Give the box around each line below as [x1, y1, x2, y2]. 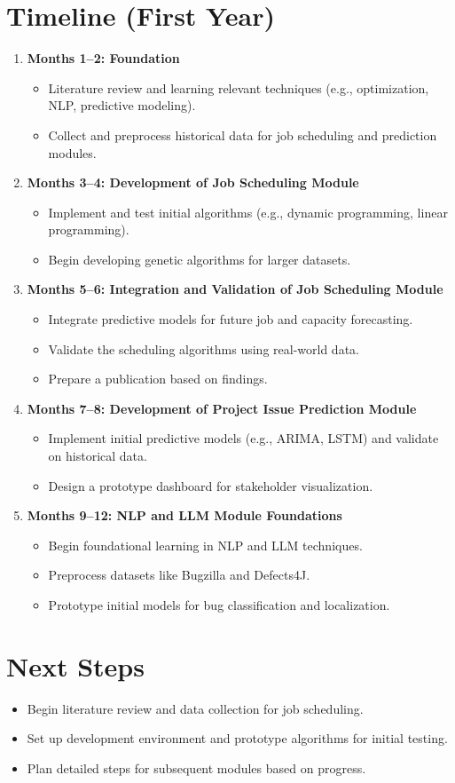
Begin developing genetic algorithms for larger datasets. [48, 249, 351, 268]
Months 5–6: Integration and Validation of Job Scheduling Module [27, 280, 443, 298]
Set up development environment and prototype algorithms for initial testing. [27, 729, 448, 747]
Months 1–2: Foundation [27, 49, 180, 67]
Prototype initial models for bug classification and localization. [48, 596, 390, 613]
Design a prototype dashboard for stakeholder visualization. [48, 476, 373, 494]
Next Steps [6, 647, 145, 684]
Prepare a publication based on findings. [48, 369, 268, 388]
